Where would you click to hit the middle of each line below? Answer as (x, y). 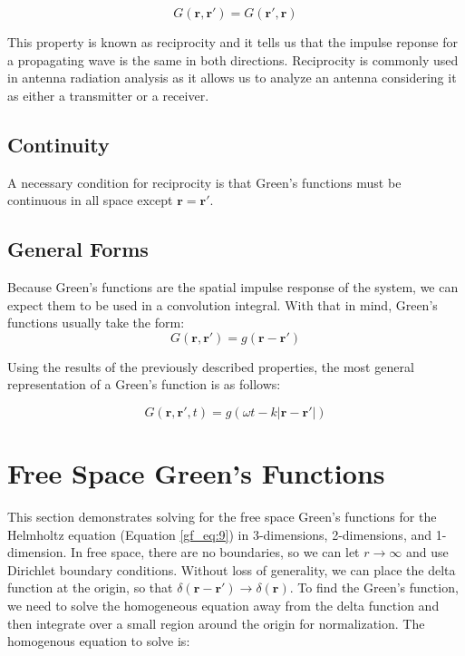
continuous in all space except (90, 200)
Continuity (58, 144)
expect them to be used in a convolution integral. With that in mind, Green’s (223, 304)
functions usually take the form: (96, 323)
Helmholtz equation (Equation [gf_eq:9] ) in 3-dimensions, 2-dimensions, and (220, 534)
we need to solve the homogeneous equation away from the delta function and (223, 606)
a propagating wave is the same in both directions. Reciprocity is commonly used (233, 59)
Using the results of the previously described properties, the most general (211, 366)
